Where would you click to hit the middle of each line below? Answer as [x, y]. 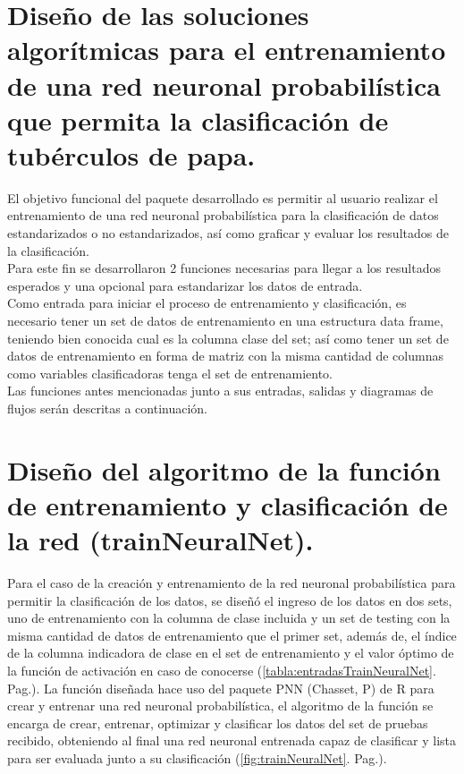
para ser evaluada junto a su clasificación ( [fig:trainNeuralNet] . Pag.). [197, 758]
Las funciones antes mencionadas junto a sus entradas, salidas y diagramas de [220, 391]
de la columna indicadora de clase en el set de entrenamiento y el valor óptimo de [231, 653]
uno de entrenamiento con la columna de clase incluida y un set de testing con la [229, 618]
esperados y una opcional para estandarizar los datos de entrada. [185, 285]
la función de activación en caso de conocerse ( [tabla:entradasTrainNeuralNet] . [222, 671]
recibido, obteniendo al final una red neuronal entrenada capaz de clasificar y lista [232, 740]
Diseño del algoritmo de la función [224, 469]
